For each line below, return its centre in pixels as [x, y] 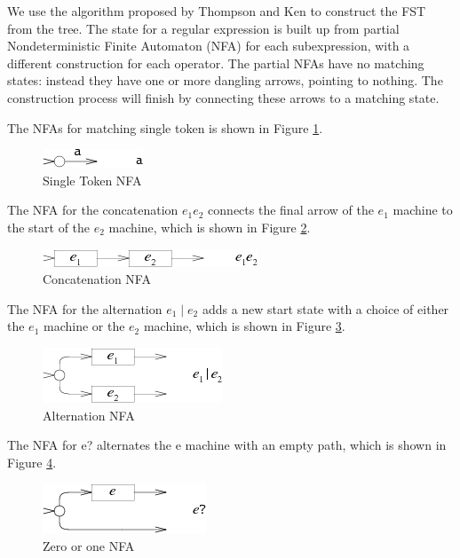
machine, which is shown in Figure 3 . [244, 326]
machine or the [84, 326]
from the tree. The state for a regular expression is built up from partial [203, 28]
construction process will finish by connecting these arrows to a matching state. [223, 97]
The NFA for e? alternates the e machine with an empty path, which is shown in [227, 445]
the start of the [49, 227]
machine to [423, 210]
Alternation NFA [89, 415]
